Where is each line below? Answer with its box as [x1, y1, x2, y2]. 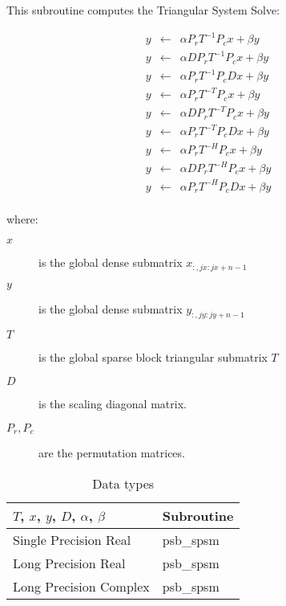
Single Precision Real [13, 530, 131, 549]
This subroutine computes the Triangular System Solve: [6, 2, 280, 18]
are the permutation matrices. [38, 444, 185, 461]
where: [6, 211, 38, 227]
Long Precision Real [13, 553, 126, 572]
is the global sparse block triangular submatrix [38, 349, 268, 366]
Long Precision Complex [13, 576, 150, 596]
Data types [92, 473, 155, 493]
